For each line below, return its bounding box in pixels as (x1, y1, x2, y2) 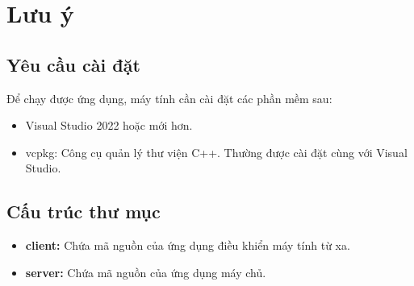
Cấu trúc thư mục (6, 199, 161, 224)
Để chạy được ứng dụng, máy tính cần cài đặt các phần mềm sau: (6, 89, 332, 106)
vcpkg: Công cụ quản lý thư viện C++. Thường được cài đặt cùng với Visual (25, 143, 408, 160)
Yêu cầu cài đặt (6, 52, 140, 77)
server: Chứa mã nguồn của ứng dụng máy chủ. (25, 263, 266, 280)
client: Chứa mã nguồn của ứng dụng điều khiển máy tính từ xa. (25, 237, 350, 254)
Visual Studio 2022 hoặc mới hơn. (25, 117, 193, 134)
